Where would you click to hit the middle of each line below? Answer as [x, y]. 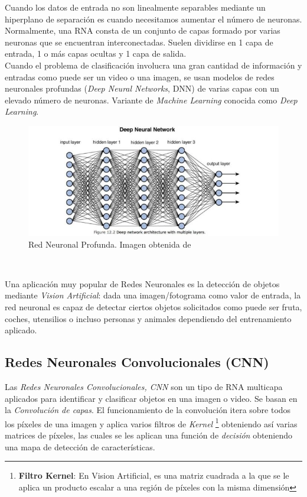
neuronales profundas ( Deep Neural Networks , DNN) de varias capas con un [142, 88]
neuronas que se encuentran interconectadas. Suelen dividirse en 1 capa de [139, 42]
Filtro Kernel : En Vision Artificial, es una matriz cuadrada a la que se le [154, 475]
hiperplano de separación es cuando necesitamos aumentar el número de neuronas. [153, 19]
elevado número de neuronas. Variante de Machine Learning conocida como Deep [151, 100]
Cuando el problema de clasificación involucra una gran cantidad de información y [153, 65]
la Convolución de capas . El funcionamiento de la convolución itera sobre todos [148, 410]
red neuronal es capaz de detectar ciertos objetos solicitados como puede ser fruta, [153, 306]
